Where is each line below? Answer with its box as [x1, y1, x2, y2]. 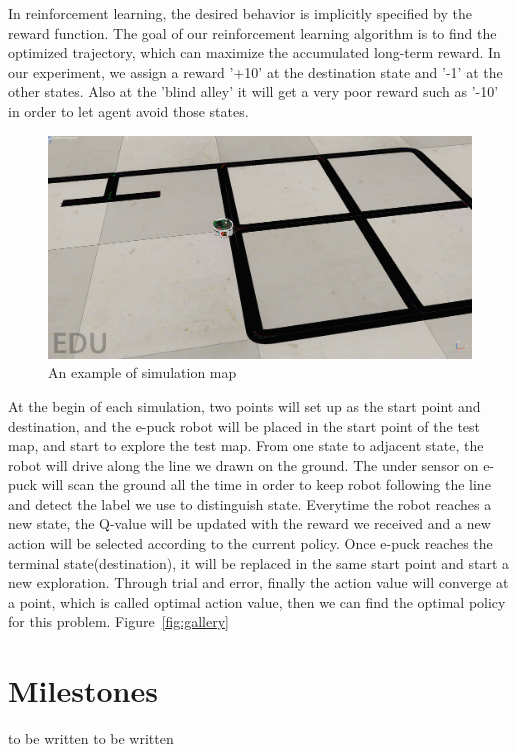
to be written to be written [8, 728, 174, 749]
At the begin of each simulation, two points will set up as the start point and [8, 395, 481, 416]
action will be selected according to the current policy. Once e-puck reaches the [8, 533, 493, 554]
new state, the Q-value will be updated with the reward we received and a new [8, 513, 491, 534]
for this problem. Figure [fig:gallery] [8, 611, 229, 632]
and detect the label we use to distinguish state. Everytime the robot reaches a [8, 493, 492, 514]
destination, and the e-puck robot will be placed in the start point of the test [8, 415, 481, 436]
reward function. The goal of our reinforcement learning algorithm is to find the [8, 22, 497, 43]
